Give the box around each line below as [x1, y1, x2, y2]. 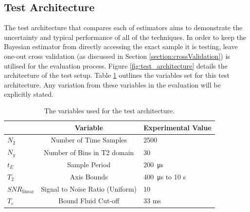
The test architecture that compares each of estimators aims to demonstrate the [4, 22, 243, 33]
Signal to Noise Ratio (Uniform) [41, 183, 137, 194]
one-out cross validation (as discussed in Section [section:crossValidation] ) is [4, 51, 230, 61]
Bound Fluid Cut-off [58, 195, 120, 206]
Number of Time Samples [51, 135, 127, 145]
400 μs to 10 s [143, 171, 186, 181]
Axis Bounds [70, 171, 108, 181]
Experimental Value [143, 122, 212, 132]
